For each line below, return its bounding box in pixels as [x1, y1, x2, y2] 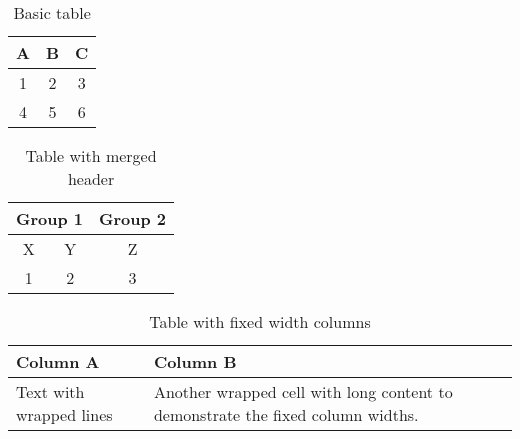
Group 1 [16, 207, 84, 230]
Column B [153, 350, 237, 373]
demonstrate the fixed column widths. [153, 403, 419, 426]
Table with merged [25, 144, 157, 167]
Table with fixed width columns [149, 310, 371, 333]
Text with [16, 380, 85, 403]
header [67, 167, 115, 190]
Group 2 [99, 207, 167, 230]
